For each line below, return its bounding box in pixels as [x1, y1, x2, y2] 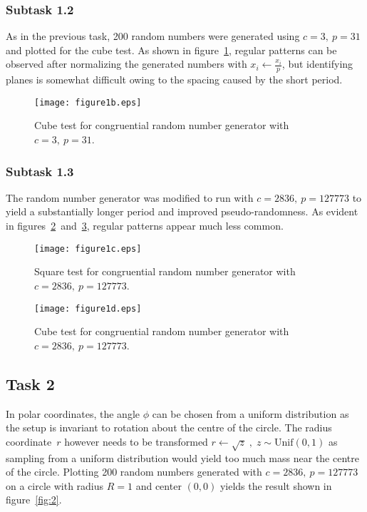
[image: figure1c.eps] [34, 243, 142, 254]
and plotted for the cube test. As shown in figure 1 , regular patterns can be [6, 42, 337, 57]
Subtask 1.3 [6, 162, 74, 180]
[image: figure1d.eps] [34, 303, 142, 314]
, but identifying [281, 56, 353, 71]
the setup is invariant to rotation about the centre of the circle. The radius [6, 420, 332, 435]
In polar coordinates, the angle [6, 406, 140, 421]
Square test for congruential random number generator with [34, 264, 296, 279]
